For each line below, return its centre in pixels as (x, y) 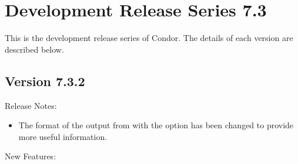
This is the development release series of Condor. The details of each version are (149, 38)
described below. (34, 49)
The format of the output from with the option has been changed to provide (156, 125)
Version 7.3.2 (45, 81)
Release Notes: (31, 105)
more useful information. (63, 136)
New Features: (31, 156)
